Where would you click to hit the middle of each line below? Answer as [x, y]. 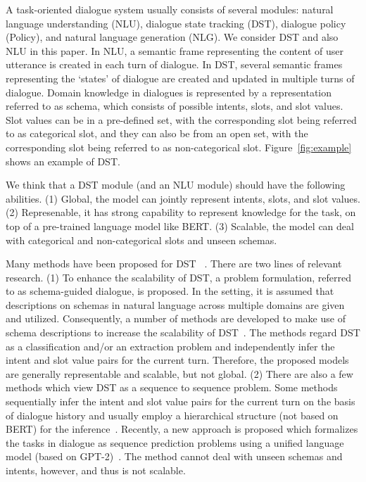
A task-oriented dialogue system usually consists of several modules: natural [170, 9]
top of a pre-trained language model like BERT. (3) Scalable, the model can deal [180, 226]
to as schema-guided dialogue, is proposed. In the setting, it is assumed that [170, 291]
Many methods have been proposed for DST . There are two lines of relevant [174, 264]
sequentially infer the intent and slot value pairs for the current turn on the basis [181, 401]
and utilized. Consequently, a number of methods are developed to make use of [176, 318]
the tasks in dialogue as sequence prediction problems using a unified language [175, 442]
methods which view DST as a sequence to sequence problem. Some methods [172, 387]
